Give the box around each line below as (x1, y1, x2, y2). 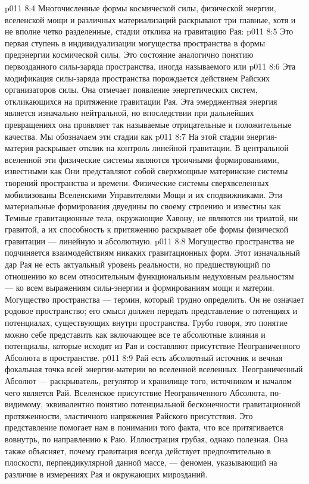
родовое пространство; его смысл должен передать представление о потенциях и (5, 304, 298, 317)
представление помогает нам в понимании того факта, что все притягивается (5, 421, 283, 433)
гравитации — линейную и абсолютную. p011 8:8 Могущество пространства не (5, 234, 295, 247)
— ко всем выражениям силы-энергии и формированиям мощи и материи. (5, 281, 274, 294)
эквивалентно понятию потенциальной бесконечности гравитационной (45, 398, 301, 410)
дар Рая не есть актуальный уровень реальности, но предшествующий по (5, 258, 271, 271)
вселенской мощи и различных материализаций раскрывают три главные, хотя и (5, 13, 296, 26)
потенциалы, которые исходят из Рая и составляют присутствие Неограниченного (5, 340, 301, 352)
